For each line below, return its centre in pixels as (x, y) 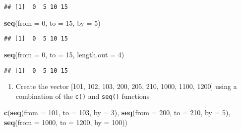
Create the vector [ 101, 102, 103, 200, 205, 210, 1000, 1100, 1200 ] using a (126, 86)
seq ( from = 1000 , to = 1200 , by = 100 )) (66, 122)
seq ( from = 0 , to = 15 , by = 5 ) (52, 22)
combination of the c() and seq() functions (83, 96)
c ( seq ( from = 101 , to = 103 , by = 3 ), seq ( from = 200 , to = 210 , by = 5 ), (117, 112)
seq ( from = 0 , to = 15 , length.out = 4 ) (64, 54)
